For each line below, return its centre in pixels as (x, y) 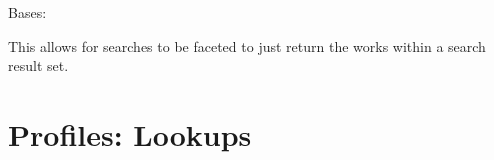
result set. (38, 65)
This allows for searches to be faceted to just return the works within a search (247, 45)
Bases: (27, 12)
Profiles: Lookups (130, 133)
